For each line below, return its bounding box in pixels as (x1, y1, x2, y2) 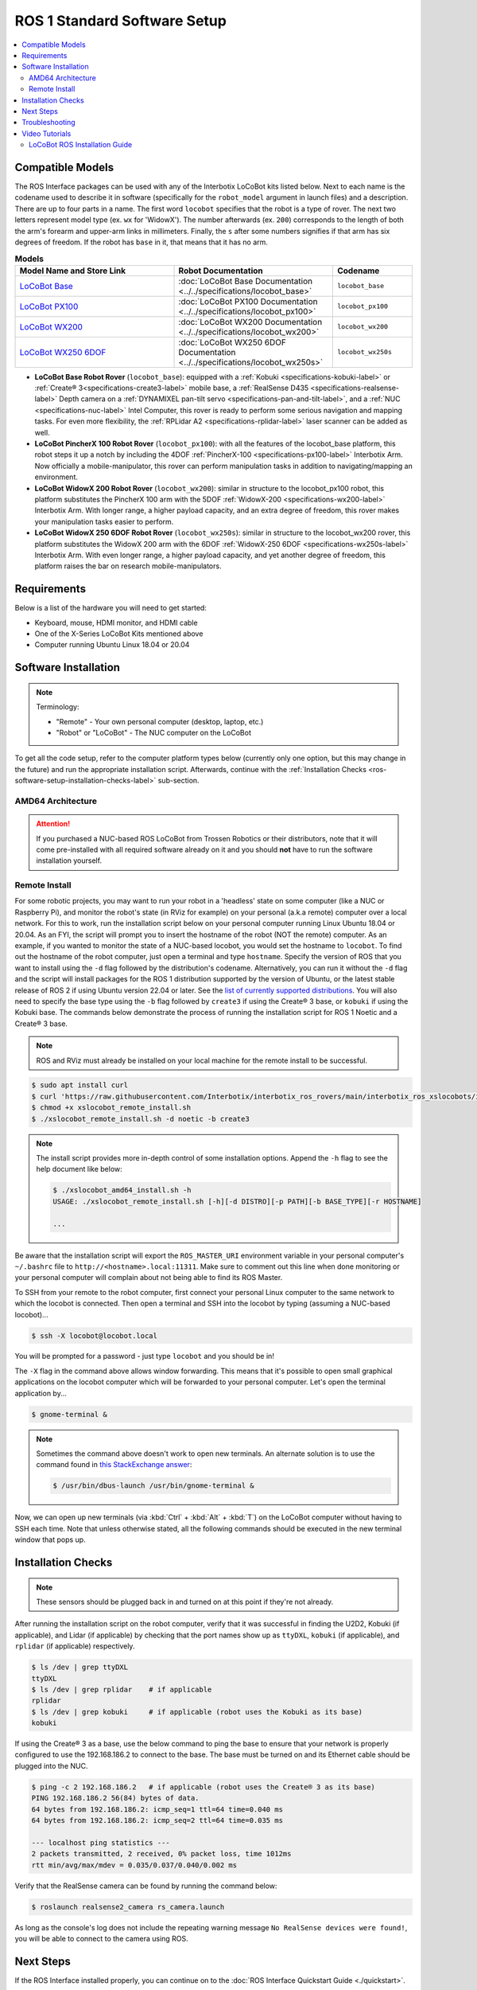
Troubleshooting (21, 118, 76, 127)
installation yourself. (36, 856, 103, 865)
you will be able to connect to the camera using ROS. (14, 1933, 188, 1943)
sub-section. (157, 776, 200, 786)
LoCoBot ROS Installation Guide (29, 140, 133, 150)
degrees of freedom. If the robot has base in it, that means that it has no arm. (14, 237, 268, 247)
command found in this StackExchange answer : (36, 1460, 192, 1469)
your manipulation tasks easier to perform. (34, 517, 174, 526)
